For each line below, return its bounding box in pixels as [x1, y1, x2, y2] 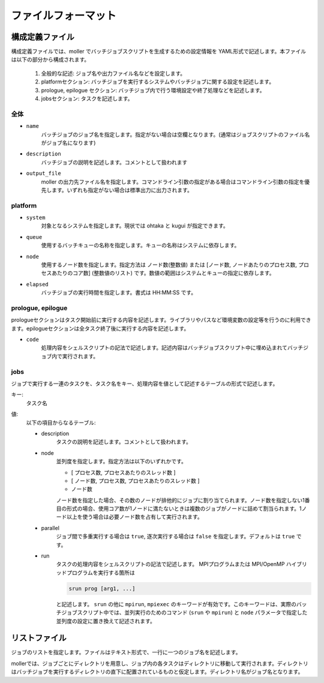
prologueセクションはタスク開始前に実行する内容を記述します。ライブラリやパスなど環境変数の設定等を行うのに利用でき [11, 316, 311, 323]
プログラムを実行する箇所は [66, 569, 135, 576]
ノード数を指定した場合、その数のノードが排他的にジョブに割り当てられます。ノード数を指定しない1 [56, 496, 305, 504]
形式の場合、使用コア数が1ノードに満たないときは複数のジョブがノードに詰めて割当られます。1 [66, 505, 302, 513]
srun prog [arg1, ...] [68, 585, 136, 592]
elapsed [26, 281, 49, 287]
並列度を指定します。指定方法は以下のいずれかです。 [56, 458, 187, 465]
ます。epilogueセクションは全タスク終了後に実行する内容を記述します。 [11, 325, 190, 332]
